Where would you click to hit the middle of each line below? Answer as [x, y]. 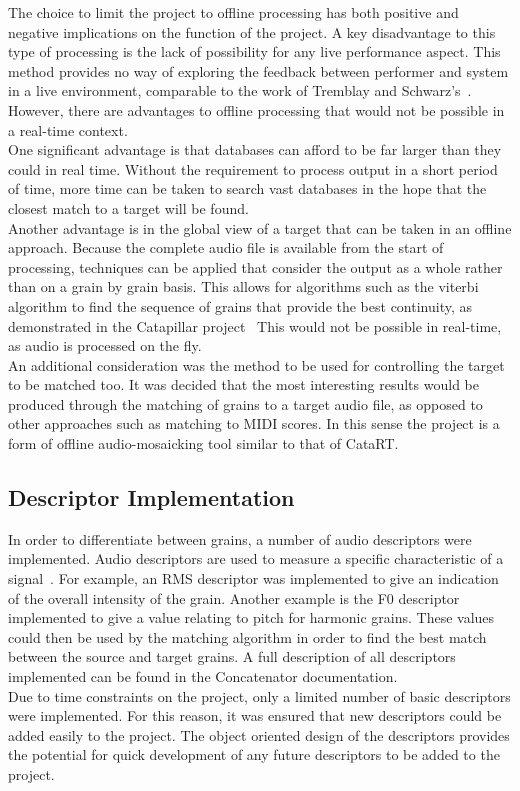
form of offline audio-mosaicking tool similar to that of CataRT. [203, 443]
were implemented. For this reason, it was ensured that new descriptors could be [255, 715]
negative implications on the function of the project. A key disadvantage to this [252, 31]
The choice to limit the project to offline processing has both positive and [233, 12]
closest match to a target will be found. [128, 207]
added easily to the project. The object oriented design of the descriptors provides [259, 734]
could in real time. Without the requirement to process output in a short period [253, 168]
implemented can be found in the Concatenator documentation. [203, 676]
